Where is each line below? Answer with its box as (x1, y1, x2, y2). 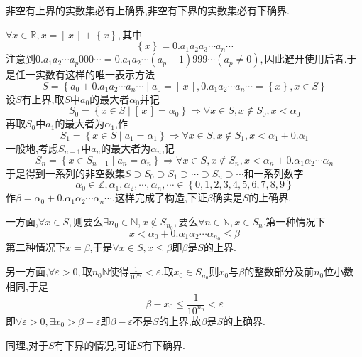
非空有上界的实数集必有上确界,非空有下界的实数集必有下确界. (6, 3, 290, 17)
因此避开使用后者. (264, 51, 347, 66)
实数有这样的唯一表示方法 (35, 67, 155, 82)
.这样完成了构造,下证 (111, 190, 207, 205)
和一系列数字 (243, 165, 304, 180)
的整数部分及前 (244, 264, 314, 279)
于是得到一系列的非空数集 (6, 165, 125, 180)
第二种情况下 (6, 240, 65, 255)
